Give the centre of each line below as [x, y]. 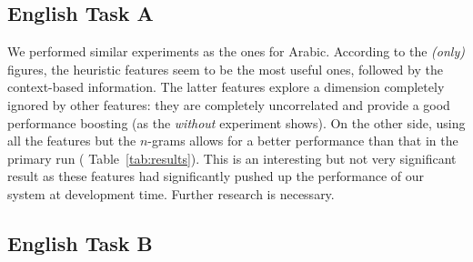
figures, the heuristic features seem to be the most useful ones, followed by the [225, 69]
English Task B [80, 242]
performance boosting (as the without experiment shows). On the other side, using [236, 122]
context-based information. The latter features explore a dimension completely [226, 87]
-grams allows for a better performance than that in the [303, 141]
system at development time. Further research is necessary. [171, 193]
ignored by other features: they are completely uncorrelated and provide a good [229, 104]
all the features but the [72, 141]
